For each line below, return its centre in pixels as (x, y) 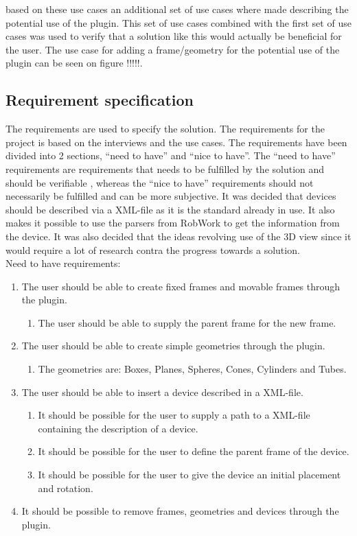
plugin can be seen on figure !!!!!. (74, 63)
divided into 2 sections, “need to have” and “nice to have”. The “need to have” (171, 155)
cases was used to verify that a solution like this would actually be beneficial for (174, 36)
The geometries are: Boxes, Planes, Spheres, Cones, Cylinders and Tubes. (192, 369)
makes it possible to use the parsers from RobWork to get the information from (173, 223)
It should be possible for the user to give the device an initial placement (189, 475)
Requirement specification (100, 100)
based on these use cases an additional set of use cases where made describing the (177, 9)
